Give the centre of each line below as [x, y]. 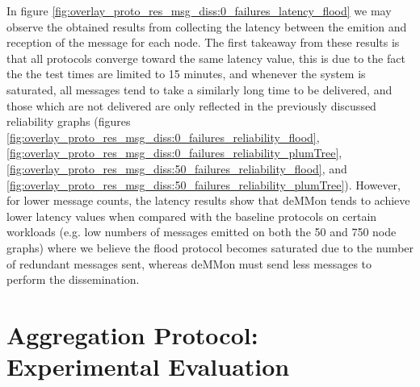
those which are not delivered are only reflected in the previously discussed [191, 105]
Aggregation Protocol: [132, 334]
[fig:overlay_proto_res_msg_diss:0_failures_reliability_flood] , [163, 137]
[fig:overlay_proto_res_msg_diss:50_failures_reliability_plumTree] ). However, [204, 184]
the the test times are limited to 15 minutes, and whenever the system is [186, 74]
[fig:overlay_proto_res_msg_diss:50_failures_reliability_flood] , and [177, 168]
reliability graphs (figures [69, 121]
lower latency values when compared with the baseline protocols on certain [192, 216]
